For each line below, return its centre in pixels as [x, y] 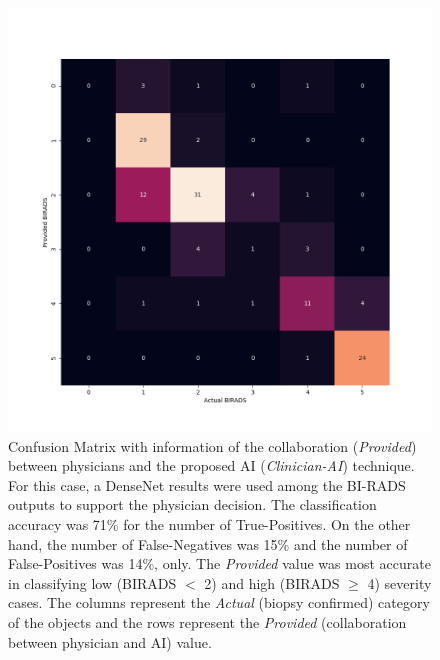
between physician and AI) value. [110, 641]
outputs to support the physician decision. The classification [192, 504]
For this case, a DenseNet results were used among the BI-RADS [207, 484]
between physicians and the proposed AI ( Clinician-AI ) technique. [211, 465]
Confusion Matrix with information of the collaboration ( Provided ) [212, 445]
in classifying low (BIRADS [92, 582]
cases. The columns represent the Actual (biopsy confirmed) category [219, 602]
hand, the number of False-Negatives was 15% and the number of [208, 543]
